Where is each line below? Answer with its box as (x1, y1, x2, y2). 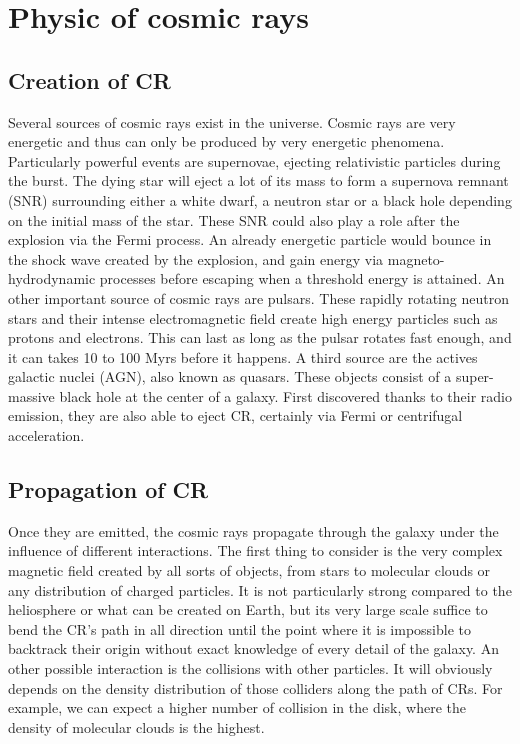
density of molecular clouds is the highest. (8, 716, 265, 737)
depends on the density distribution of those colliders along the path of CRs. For (8, 677, 503, 698)
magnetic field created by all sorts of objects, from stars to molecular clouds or (8, 560, 491, 581)
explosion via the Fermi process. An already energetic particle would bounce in (8, 229, 492, 250)
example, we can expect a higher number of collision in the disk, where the (8, 697, 466, 718)
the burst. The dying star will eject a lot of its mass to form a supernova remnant (8, 170, 509, 191)
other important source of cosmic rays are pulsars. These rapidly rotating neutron (8, 287, 509, 308)
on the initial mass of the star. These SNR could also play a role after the (8, 209, 460, 230)
